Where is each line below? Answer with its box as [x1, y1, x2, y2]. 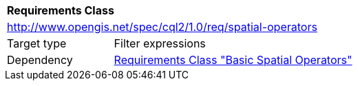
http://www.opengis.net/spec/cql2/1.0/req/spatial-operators [7, 20, 317, 34]
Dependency [7, 53, 73, 67]
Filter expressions [114, 36, 206, 50]
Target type [7, 36, 67, 50]
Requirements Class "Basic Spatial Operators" [114, 53, 352, 67]
